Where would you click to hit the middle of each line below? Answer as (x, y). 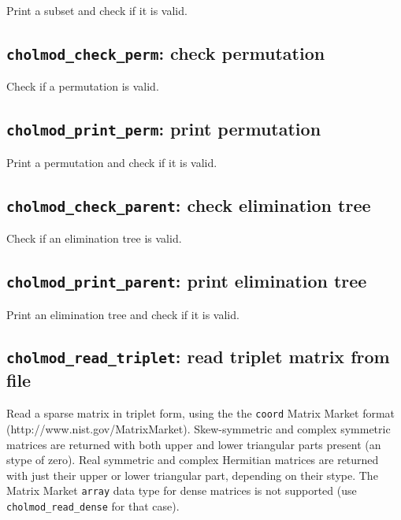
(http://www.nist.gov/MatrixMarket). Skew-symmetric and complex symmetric (199, 428)
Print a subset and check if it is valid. (97, 10)
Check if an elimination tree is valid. (94, 238)
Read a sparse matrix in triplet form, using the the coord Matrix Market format (201, 413)
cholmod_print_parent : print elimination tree (187, 281)
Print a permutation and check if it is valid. (112, 162)
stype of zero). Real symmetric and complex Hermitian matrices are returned (193, 460)
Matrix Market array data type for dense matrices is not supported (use (182, 490)
